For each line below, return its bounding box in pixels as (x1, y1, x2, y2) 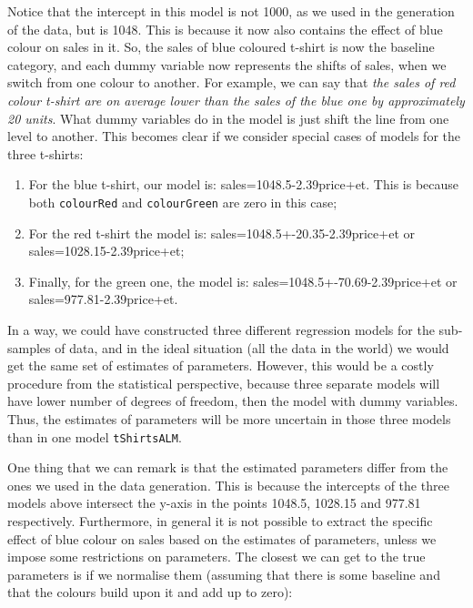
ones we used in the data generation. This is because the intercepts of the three (7, 475, 449, 494)
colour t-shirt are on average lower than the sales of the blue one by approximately (7, 90, 465, 109)
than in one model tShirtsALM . (7, 427, 182, 446)
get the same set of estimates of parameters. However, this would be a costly (7, 356, 434, 375)
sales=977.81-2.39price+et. (28, 289, 178, 309)
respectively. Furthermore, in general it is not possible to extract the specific (7, 511, 433, 530)
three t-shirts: (7, 144, 84, 163)
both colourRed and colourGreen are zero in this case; (28, 192, 337, 211)
